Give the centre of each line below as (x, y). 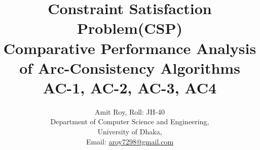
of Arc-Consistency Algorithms (130, 67)
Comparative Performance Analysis (130, 48)
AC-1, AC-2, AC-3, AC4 (130, 87)
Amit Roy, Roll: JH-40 (130, 111)
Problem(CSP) (130, 28)
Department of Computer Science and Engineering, (130, 121)
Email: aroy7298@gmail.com (130, 141)
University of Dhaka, (130, 132)
